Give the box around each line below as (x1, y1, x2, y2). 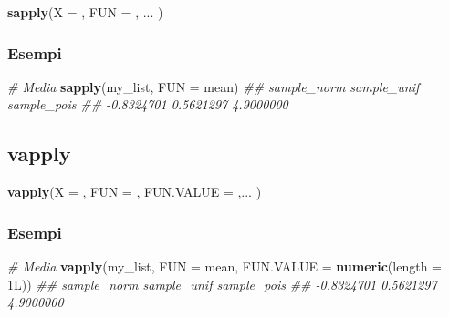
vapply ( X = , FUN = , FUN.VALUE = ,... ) (7, 182, 262, 201)
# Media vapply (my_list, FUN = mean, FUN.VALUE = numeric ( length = (7, 257, 442, 276)
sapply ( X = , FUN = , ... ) (7, 3, 163, 21)
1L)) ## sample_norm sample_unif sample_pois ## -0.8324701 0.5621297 (7, 274, 437, 293)
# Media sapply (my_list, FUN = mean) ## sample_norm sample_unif (7, 77, 420, 96)
